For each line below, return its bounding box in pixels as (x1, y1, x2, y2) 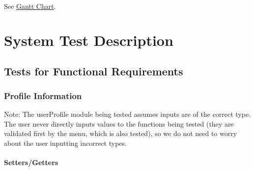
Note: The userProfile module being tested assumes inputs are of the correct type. (4, 108, 251, 119)
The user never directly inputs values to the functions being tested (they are (4, 118, 234, 129)
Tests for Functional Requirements (4, 64, 183, 79)
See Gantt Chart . (4, 1, 56, 11)
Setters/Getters (4, 157, 58, 167)
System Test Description (4, 30, 173, 50)
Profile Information (4, 89, 82, 102)
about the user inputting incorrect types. (4, 137, 127, 148)
